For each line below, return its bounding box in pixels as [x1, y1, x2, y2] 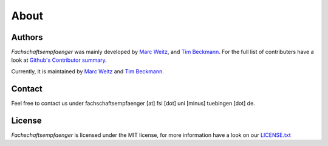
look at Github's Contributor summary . [11, 56, 108, 64]
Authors [11, 32, 43, 42]
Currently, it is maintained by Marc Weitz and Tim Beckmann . [11, 67, 164, 75]
